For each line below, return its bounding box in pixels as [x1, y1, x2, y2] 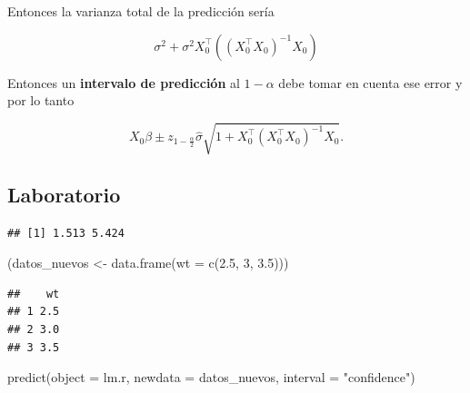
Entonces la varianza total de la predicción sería [7, 2, 275, 20]
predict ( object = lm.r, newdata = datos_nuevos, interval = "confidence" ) [7, 368, 415, 387]
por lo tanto [7, 91, 75, 110]
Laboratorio [7, 180, 121, 208]
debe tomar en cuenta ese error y [278, 73, 463, 92]
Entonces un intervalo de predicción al [7, 73, 240, 92]
